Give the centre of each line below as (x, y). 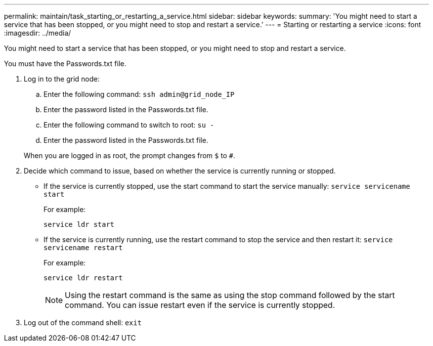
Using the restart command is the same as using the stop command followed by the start (230, 295)
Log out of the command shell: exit (83, 323)
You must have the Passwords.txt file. (65, 64)
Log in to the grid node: (62, 79)
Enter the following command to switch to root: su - (129, 125)
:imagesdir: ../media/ (38, 33)
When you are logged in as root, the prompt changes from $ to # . (130, 155)
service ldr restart (83, 278)
